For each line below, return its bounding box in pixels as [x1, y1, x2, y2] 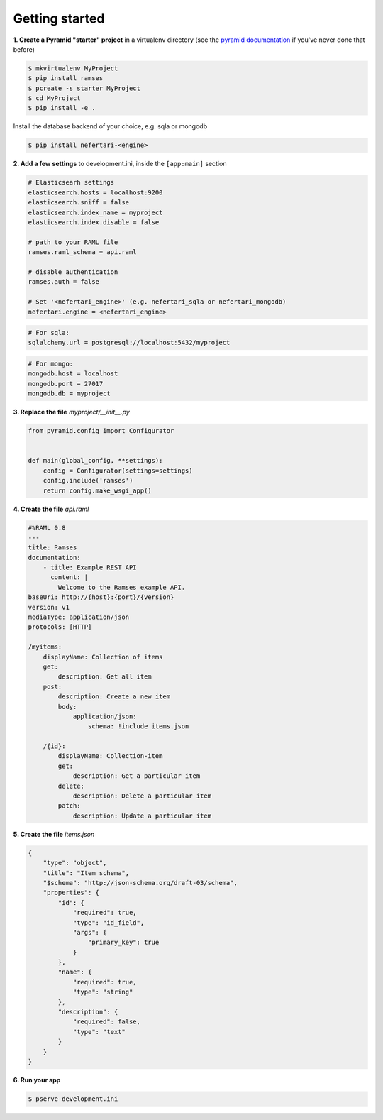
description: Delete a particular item [72, 792, 212, 800]
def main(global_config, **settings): [28, 456, 163, 465]
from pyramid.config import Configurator [28, 427, 174, 435]
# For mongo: [28, 360, 74, 368]
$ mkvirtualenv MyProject [28, 64, 118, 72]
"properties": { [43, 889, 99, 897]
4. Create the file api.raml [13, 505, 89, 513]
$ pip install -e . [28, 104, 96, 112]
